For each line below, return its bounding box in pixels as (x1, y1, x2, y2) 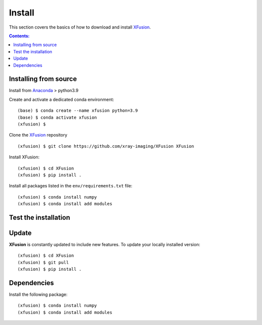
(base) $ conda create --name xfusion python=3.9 (17, 108, 138, 113)
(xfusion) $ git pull (17, 260, 69, 265)
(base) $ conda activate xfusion (17, 114, 97, 120)
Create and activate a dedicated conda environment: (9, 96, 114, 102)
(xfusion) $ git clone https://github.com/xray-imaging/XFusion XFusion (17, 143, 194, 149)
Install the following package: (9, 292, 68, 297)
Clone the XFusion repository (9, 132, 67, 138)
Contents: (9, 33, 30, 39)
